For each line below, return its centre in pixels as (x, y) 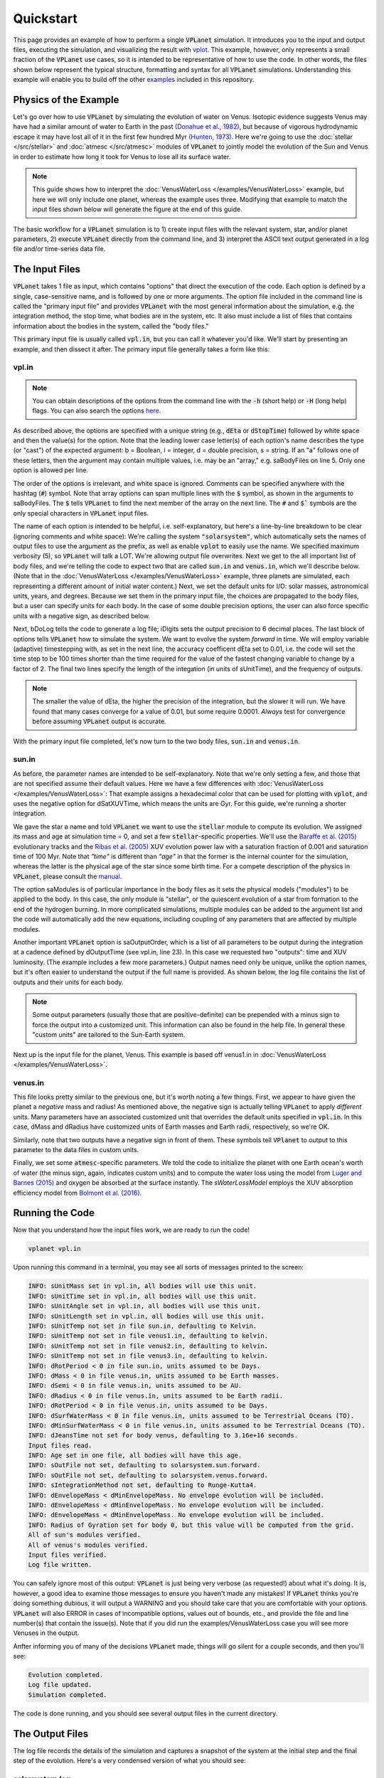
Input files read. (60, 1445)
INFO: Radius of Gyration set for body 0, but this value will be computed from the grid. (191, 1525)
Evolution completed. (66, 1675)
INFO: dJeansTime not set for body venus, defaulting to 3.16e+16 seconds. (163, 1436)
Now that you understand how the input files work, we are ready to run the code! (132, 1230)
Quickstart (46, 18)
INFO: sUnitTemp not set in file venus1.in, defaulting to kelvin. (148, 1336)
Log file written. (60, 1565)
